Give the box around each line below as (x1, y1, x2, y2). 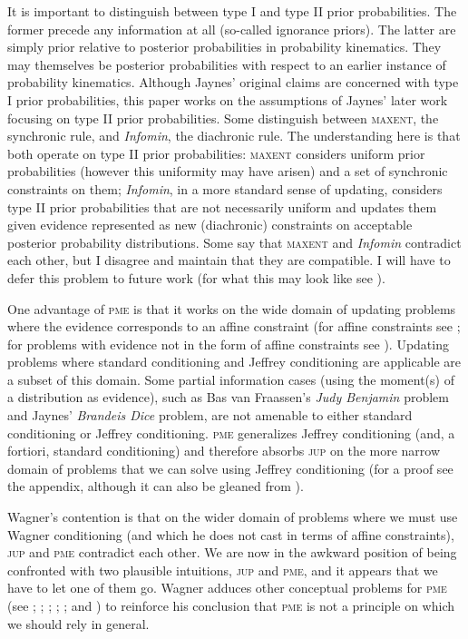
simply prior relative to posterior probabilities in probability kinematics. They (7, 37, 442, 56)
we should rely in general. (7, 614, 150, 633)
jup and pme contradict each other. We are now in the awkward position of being (7, 543, 457, 562)
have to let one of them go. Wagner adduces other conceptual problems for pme (7, 578, 447, 597)
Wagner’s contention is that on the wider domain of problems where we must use (7, 507, 458, 526)
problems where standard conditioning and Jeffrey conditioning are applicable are (7, 352, 461, 371)
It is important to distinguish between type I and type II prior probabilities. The (7, 2, 457, 20)
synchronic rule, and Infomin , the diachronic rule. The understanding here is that (7, 126, 461, 145)
